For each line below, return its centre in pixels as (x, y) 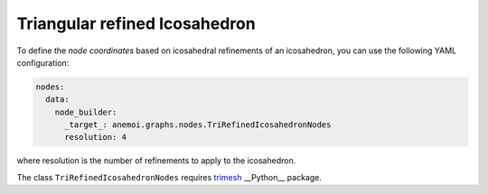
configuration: (43, 62)
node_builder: (86, 112)
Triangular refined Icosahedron (136, 23)
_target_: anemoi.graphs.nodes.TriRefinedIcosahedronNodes (198, 125)
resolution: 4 (95, 137)
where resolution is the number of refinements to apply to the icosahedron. (156, 161)
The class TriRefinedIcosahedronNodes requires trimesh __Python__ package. (169, 177)
